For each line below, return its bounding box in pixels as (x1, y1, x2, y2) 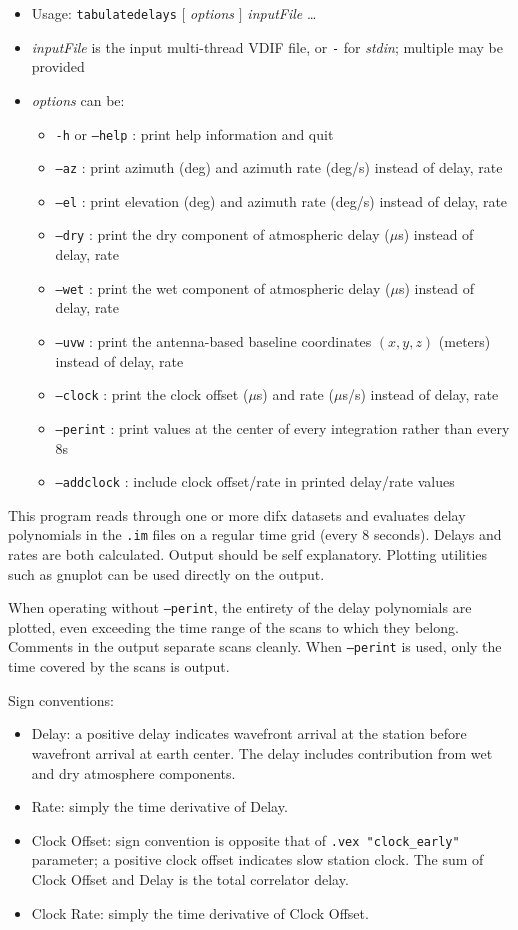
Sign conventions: (8, 689, 114, 710)
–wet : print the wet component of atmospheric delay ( (55, 277, 391, 298)
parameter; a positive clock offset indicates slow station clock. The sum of (31, 849, 484, 870)
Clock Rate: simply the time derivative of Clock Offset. (31, 902, 369, 923)
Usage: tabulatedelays (31, 3, 177, 23)
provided (31, 56, 85, 77)
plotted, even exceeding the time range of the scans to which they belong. (8, 616, 459, 637)
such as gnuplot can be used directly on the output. (8, 563, 325, 584)
